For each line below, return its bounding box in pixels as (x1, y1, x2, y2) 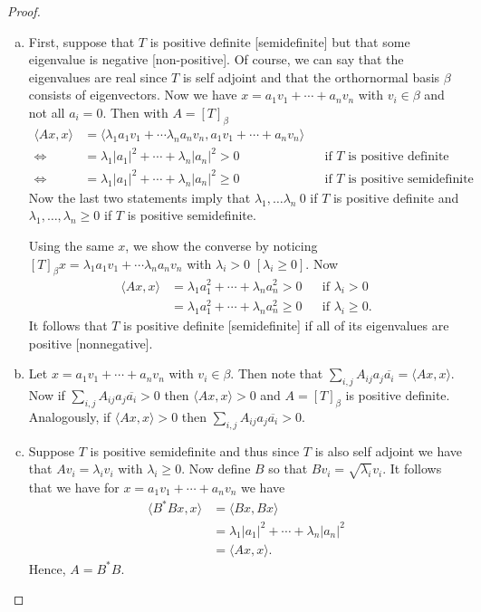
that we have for (28, 477, 120, 496)
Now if (28, 385, 65, 404)
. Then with (102, 102, 168, 121)
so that (268, 459, 308, 478)
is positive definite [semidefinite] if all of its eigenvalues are (123, 315, 449, 334)
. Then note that (230, 364, 323, 383)
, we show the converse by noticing (125, 236, 318, 255)
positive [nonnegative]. (28, 333, 153, 352)
